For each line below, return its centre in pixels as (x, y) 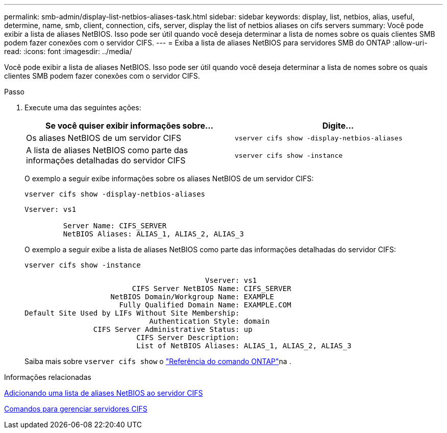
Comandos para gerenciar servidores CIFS (76, 409)
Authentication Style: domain (209, 321)
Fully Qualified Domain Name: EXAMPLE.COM (205, 305)
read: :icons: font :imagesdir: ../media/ (68, 51)
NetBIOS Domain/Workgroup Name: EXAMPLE (192, 297)
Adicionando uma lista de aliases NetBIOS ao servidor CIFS (104, 393)
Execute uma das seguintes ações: (83, 107)
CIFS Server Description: (188, 338)
